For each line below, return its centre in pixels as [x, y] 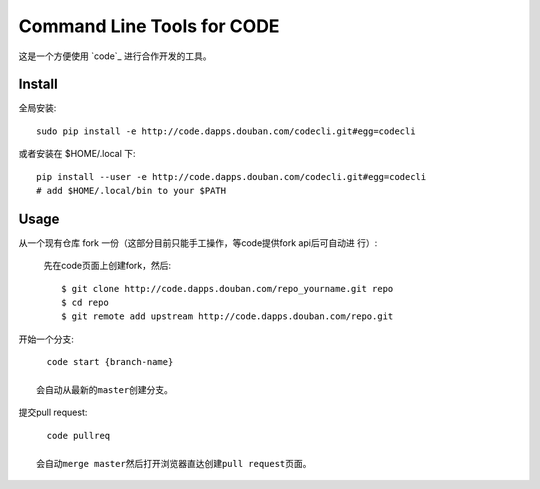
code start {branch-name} [110, 362]
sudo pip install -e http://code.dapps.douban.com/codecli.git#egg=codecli [226, 131]
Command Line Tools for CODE [149, 26]
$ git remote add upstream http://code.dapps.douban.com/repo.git [227, 316]
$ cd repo [85, 303]
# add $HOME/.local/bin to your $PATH [131, 191]
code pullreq [78, 435]
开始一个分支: [46, 339]
